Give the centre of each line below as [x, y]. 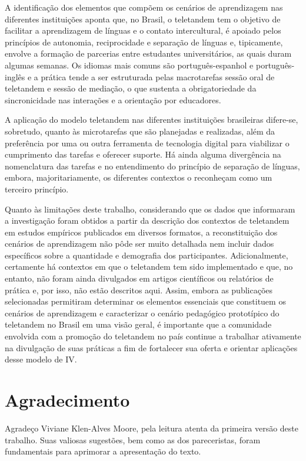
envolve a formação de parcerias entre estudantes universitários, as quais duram [148, 53]
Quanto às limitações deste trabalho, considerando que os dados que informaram [150, 209]
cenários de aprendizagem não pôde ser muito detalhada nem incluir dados [139, 243]
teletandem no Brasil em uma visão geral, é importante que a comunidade [138, 324]
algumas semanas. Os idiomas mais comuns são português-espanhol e [129, 65]
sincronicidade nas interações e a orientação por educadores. [113, 99]
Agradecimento [67, 400]
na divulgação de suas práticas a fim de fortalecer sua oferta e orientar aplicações [151, 347]
